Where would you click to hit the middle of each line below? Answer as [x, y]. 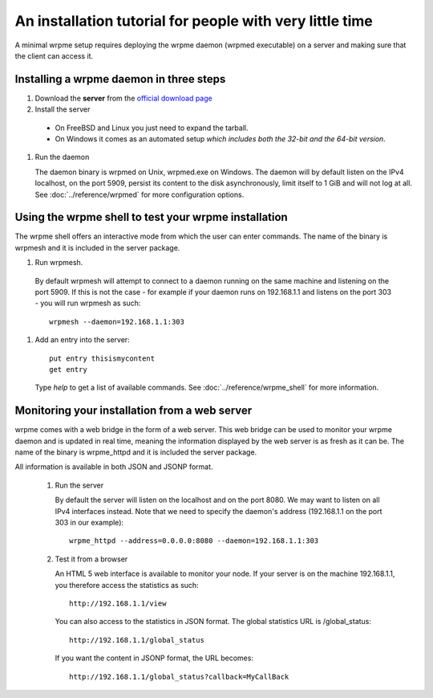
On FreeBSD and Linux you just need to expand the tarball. [152, 128]
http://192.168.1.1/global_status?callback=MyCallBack [179, 676]
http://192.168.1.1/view [118, 603]
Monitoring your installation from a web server [134, 411]
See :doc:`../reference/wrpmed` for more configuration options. [140, 194]
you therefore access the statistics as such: [127, 585]
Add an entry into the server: [82, 340]
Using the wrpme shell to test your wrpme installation [151, 217]
